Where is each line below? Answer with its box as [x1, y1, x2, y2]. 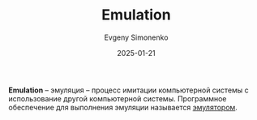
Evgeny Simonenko [104, 32, 169, 42]
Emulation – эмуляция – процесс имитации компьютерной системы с [8, 85, 249, 95]
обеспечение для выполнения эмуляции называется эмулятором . [8, 102, 238, 112]
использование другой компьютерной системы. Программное [8, 93, 227, 103]
